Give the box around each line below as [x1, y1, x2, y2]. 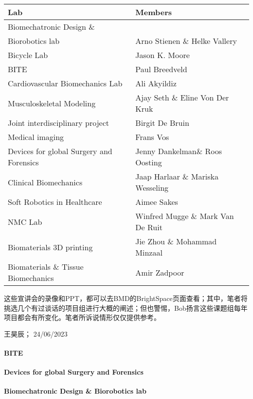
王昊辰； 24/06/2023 [4, 328, 68, 339]
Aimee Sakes [135, 196, 178, 207]
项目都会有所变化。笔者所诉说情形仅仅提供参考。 [4, 312, 161, 322]
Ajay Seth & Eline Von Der [135, 92, 229, 103]
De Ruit [135, 221, 163, 233]
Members [135, 6, 172, 18]
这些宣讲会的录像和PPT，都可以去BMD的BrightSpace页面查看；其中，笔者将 [4, 293, 248, 303]
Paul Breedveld [135, 63, 187, 75]
